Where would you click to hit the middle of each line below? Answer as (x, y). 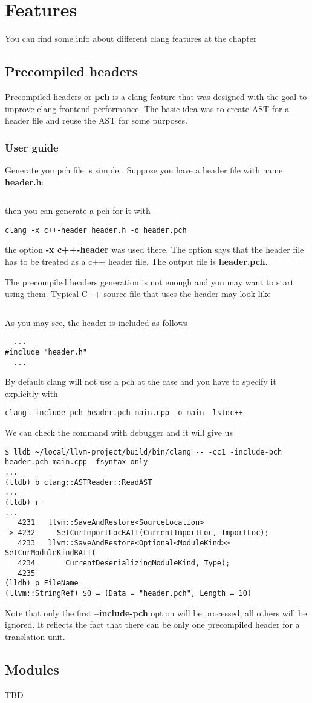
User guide (32, 147)
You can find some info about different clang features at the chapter (131, 38)
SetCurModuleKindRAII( (50, 553)
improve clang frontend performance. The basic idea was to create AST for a (147, 108)
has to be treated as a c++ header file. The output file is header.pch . (136, 261)
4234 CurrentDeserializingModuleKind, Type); (124, 563)
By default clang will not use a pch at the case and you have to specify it (141, 381)
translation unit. (35, 636)
